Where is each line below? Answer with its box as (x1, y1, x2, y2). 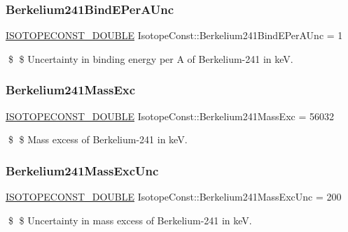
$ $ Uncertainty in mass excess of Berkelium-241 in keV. (8, 212, 252, 227)
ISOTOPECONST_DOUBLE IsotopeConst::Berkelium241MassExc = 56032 (6, 108, 334, 123)
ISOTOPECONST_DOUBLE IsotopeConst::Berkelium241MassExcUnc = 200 (6, 189, 342, 204)
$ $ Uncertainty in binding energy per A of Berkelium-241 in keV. (8, 51, 293, 66)
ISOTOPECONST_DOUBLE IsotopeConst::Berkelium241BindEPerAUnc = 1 (6, 28, 343, 43)
